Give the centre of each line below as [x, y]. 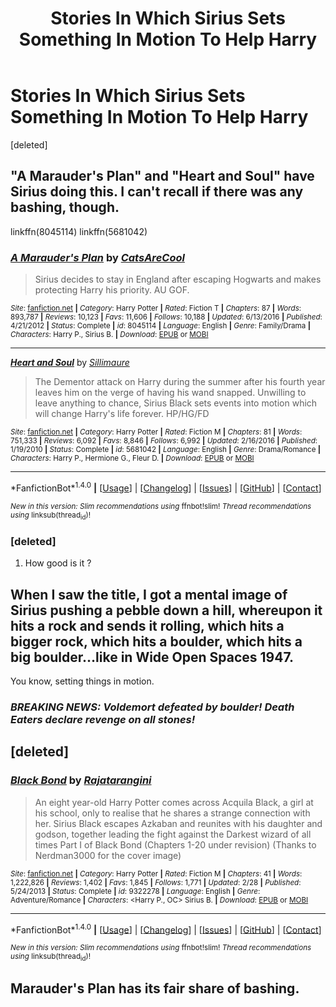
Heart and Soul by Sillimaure [70, 363]
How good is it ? [58, 563]
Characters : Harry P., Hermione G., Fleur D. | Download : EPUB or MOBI [132, 458]
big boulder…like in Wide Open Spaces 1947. [152, 657]
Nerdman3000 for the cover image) [108, 855]
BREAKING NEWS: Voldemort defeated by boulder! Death [152, 707]
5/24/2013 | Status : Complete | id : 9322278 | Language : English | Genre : [135, 891]
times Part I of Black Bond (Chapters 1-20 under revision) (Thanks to [175, 844]
